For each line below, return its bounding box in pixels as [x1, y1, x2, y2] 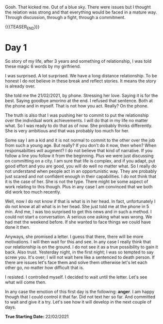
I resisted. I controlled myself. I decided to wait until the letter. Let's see [5, 274, 147, 280]
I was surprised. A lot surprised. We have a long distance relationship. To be [5, 72, 157, 78]
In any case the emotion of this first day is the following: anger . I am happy [5, 288, 155, 294]
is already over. [5, 83, 35, 89]
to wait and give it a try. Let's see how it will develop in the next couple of [5, 299, 152, 305]
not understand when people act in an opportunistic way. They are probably [5, 168, 157, 174]
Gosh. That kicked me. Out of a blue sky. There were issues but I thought [5, 4, 151, 10]
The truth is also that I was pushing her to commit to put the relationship [5, 112, 149, 118]
